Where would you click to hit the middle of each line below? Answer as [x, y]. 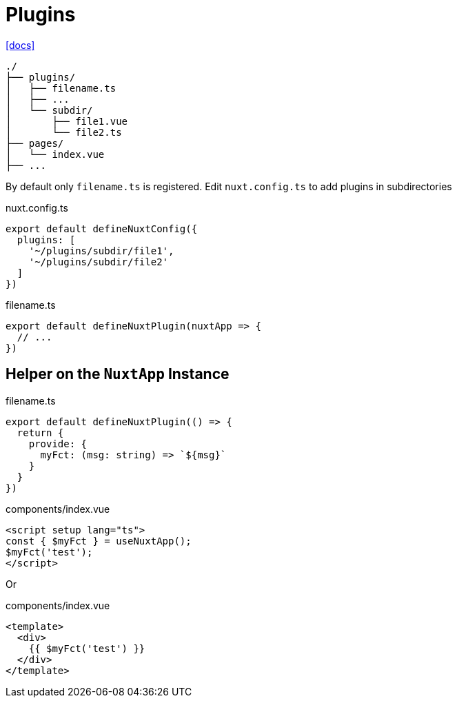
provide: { [58, 444]
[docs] [20, 45]
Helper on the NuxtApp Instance [118, 374]
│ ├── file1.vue [67, 121]
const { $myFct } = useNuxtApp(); [99, 541]
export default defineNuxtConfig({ [102, 228]
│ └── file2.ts [64, 132]
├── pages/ [35, 143]
